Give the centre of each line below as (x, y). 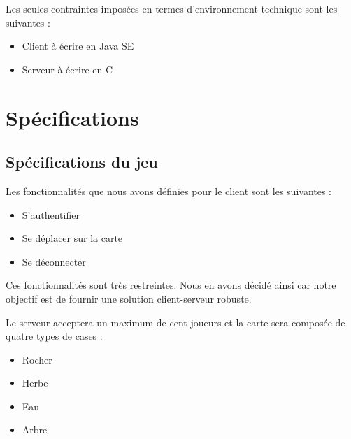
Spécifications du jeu (82, 162)
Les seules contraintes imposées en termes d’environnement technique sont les (172, 8)
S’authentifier (51, 214)
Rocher (37, 359)
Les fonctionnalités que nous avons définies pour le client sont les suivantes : (169, 190)
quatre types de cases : (54, 336)
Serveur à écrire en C (67, 69)
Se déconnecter (54, 261)
